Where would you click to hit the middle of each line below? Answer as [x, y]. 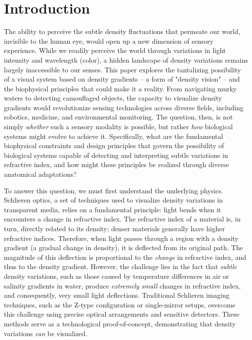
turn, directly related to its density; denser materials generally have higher [114, 228]
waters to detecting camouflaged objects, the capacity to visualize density [113, 98]
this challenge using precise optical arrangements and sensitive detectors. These [122, 314]
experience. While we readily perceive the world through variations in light [115, 50]
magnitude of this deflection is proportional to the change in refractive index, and [125, 257]
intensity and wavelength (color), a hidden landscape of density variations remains [126, 59]
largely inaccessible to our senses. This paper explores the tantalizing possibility [122, 69]
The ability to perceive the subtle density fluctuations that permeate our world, [122, 31]
